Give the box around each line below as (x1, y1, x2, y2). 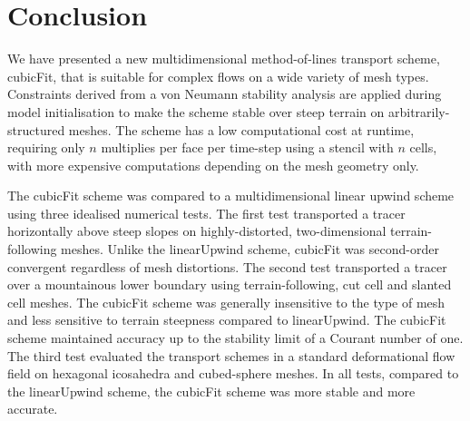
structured (7, 120, 65, 139)
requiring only (7, 138, 85, 157)
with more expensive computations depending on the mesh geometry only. (7, 155, 419, 174)
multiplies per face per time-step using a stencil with (101, 138, 394, 157)
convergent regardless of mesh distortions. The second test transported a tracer (7, 257, 447, 276)
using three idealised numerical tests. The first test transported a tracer (7, 203, 406, 222)
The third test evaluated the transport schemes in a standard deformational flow (7, 346, 455, 365)
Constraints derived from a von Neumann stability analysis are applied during (7, 84, 442, 103)
